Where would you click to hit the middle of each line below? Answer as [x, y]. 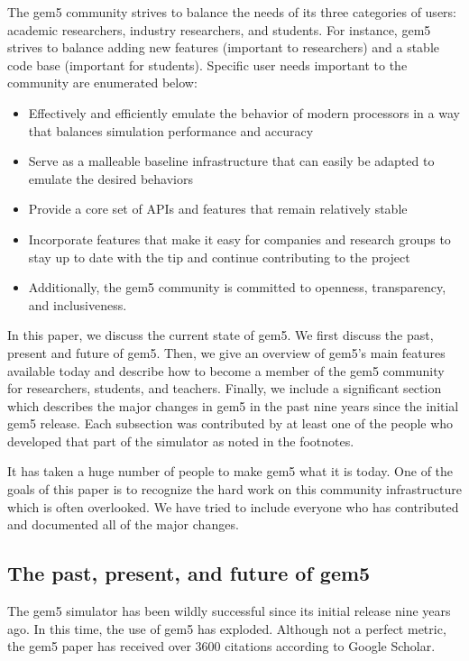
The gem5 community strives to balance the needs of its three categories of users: [232, 12]
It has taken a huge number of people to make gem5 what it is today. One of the [230, 471]
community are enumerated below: [102, 83]
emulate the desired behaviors [111, 178]
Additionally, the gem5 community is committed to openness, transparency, [237, 287]
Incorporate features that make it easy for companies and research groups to [239, 239]
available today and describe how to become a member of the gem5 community [226, 370]
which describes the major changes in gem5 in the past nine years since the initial [233, 405]
